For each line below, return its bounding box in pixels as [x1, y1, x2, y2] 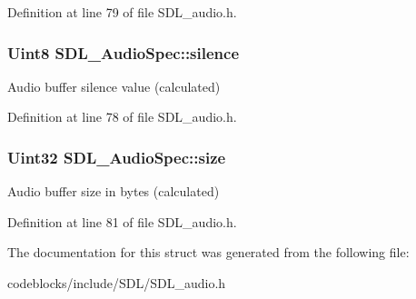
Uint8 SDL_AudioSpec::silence [7, 41, 240, 64]
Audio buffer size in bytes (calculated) [7, 182, 220, 201]
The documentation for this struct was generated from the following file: [7, 243, 410, 262]
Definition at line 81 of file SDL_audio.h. [7, 212, 237, 231]
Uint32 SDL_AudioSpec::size [7, 145, 226, 168]
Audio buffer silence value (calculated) [7, 76, 221, 95]
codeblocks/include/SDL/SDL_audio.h [7, 274, 226, 292]
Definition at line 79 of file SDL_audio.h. [7, 3, 237, 21]
